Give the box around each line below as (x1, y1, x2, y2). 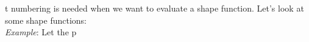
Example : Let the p (5, 26, 77, 38)
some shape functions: (5, 13, 87, 26)
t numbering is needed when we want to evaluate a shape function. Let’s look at (5, 2, 304, 14)
